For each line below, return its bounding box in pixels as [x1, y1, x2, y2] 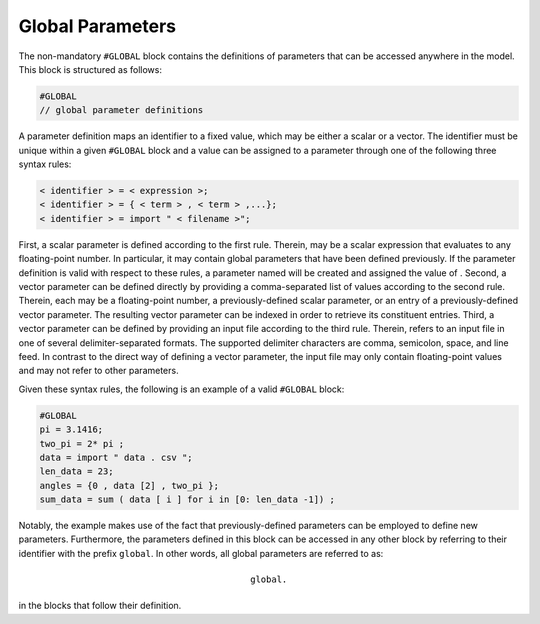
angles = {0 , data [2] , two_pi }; [39, 480, 220, 491]
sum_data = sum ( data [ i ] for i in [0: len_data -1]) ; [39, 494, 335, 505]
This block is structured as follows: [18, 63, 162, 75]
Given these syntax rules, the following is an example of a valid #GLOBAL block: [18, 383, 345, 395]
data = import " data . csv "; [39, 451, 194, 463]
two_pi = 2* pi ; [39, 438, 125, 449]
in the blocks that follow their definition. [18, 600, 182, 612]
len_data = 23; [39, 466, 114, 477]
